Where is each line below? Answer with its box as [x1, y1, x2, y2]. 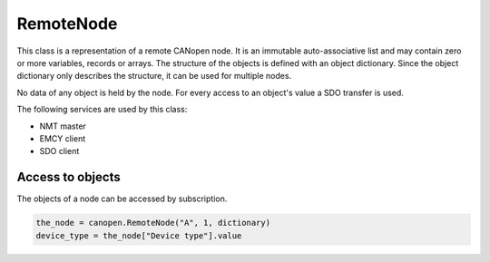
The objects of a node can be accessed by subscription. [16, 193, 228, 204]
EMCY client [39, 132, 86, 144]
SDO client [39, 146, 80, 157]
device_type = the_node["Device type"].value [35, 230, 242, 240]
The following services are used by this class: [16, 104, 188, 115]
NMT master [39, 121, 86, 131]
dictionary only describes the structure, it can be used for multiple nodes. [16, 71, 292, 82]
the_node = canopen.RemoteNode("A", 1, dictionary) [35, 218, 271, 228]
